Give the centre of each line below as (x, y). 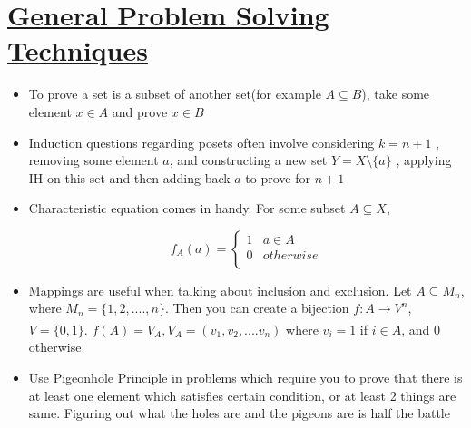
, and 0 (421, 329)
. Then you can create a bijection (257, 308)
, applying (424, 160)
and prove (140, 111)
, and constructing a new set (248, 160)
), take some (396, 94)
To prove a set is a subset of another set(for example (175, 94)
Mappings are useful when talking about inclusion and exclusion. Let (220, 290)
